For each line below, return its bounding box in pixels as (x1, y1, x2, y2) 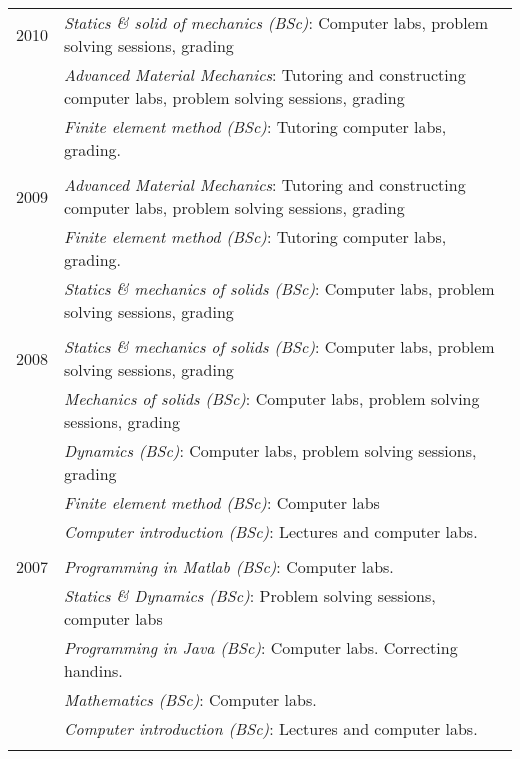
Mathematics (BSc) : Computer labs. (64, 688, 317, 711)
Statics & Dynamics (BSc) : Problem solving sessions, (64, 584, 436, 607)
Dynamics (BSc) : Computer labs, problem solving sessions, (64, 439, 477, 462)
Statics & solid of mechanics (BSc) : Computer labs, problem (64, 11, 489, 34)
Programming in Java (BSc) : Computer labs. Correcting (64, 636, 458, 659)
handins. (64, 659, 123, 682)
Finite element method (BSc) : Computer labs (64, 491, 380, 514)
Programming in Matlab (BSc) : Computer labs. (64, 555, 394, 578)
